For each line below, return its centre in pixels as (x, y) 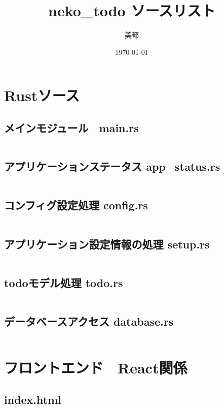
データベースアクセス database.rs (89, 321)
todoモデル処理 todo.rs (64, 282)
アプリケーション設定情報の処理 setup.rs (107, 244)
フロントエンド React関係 (96, 367)
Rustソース (42, 95)
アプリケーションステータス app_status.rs (112, 166)
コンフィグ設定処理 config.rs (76, 205)
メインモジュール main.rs (71, 127)
